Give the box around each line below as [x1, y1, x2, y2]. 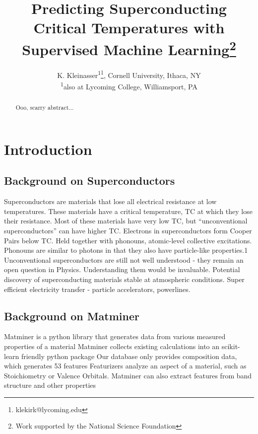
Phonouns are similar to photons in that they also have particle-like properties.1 [4, 245, 248, 255]
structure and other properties [4, 380, 96, 390]
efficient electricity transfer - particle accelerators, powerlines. [4, 284, 191, 294]
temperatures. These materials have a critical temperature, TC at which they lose [4, 206, 253, 216]
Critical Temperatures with [33, 17, 225, 38]
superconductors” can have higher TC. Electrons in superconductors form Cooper [4, 225, 252, 235]
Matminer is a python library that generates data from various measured [4, 331, 226, 342]
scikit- [221, 341, 240, 351]
